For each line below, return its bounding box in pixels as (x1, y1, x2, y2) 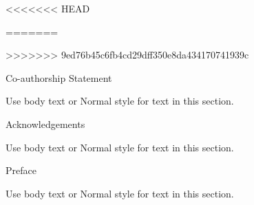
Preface (6, 163, 36, 177)
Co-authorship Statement (6, 70, 112, 85)
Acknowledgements (6, 116, 85, 131)
